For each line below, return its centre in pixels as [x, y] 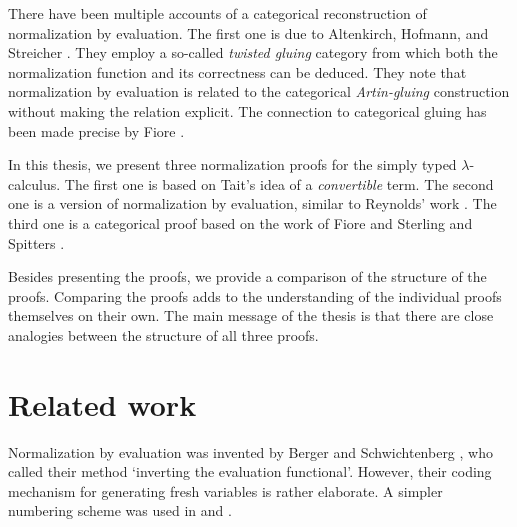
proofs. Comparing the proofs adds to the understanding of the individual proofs [255, 295]
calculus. [34, 183]
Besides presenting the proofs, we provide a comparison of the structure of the [247, 276]
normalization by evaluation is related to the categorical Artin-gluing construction [259, 91]
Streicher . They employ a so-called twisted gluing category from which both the [253, 52]
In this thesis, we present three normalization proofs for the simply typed [232, 164]
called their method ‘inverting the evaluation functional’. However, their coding [250, 471]
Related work [102, 403]
